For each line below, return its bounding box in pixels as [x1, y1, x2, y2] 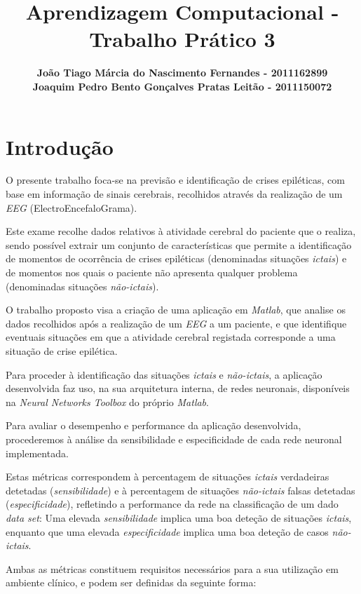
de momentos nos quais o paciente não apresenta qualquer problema [6, 265, 298, 279]
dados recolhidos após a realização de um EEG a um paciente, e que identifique [6, 316, 347, 330]
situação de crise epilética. [6, 343, 118, 358]
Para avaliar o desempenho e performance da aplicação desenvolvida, [6, 418, 301, 433]
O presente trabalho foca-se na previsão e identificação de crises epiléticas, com [6, 173, 345, 187]
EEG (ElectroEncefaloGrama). [6, 200, 137, 215]
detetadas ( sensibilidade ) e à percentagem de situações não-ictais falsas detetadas [6, 482, 355, 497]
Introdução [6, 132, 114, 161]
